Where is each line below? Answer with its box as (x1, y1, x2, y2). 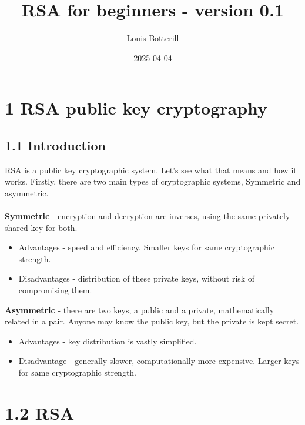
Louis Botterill (126, 32, 179, 44)
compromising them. (18, 284, 92, 296)
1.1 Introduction (5, 136, 106, 154)
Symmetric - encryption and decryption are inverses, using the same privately (5, 210, 290, 222)
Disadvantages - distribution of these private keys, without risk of (18, 272, 255, 285)
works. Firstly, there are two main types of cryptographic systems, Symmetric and (5, 175, 301, 188)
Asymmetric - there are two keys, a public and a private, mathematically (5, 303, 274, 316)
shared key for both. (5, 221, 78, 233)
